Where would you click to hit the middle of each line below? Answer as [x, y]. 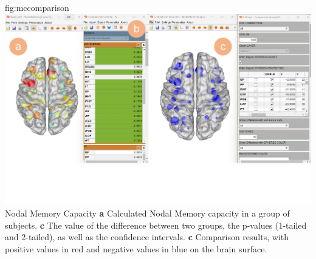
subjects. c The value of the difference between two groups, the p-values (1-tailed [156, 225]
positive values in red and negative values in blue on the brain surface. [136, 248]
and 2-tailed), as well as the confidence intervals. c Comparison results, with [147, 237]
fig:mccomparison [37, 7]
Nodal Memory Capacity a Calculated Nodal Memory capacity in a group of [147, 213]
